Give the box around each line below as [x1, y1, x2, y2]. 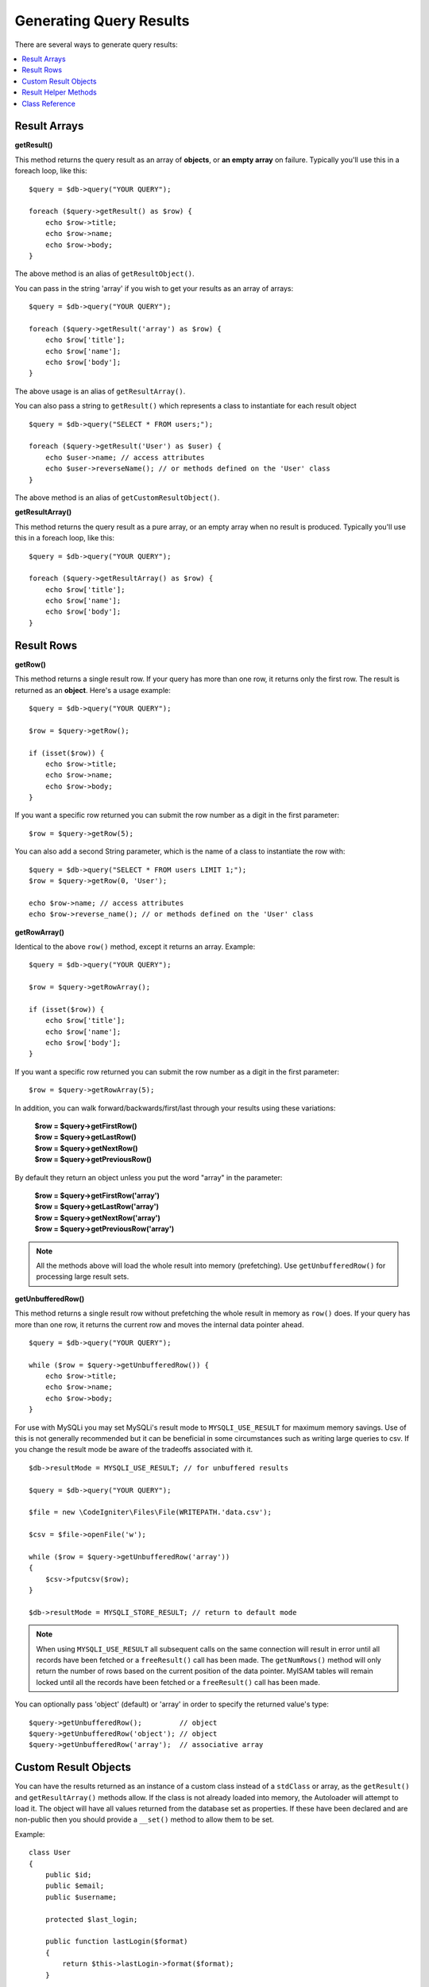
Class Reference [21, 99, 75, 108]
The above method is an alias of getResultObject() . [14, 269, 195, 278]
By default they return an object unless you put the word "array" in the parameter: [14, 1172, 283, 1182]
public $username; [44, 1892, 118, 1901]
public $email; [44, 1881, 105, 1891]
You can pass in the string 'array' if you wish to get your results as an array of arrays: [14, 283, 294, 293]
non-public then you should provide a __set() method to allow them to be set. [14, 1815, 274, 1824]
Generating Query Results [14, 12, 190, 29]
